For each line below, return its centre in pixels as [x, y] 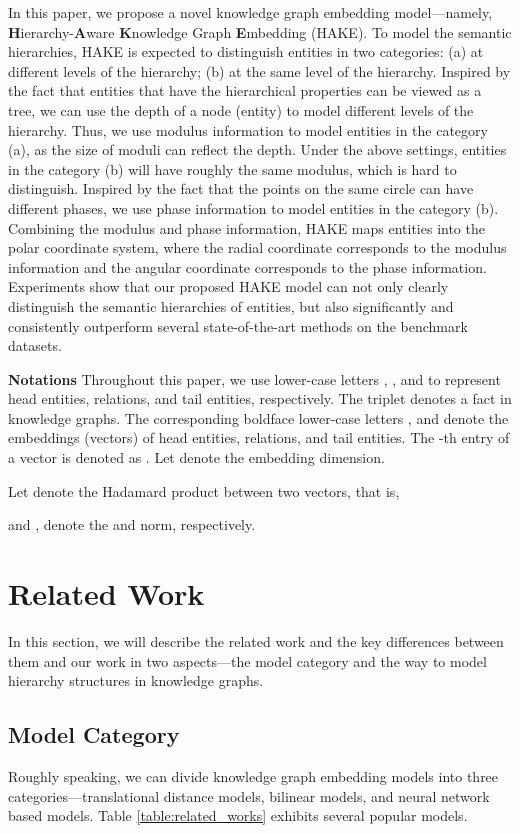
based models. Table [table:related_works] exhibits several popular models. [238, 815]
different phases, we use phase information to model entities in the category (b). [253, 207]
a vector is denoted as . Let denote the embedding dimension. [196, 457]
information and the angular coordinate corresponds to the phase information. [247, 266]
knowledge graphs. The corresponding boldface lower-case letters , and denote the [258, 417]
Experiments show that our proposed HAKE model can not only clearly [228, 286]
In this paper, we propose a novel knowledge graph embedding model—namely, [250, 12]
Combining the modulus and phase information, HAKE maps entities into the [246, 227]
